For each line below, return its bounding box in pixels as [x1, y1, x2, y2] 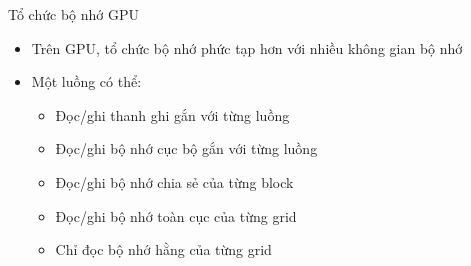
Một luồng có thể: [31, 71, 142, 92]
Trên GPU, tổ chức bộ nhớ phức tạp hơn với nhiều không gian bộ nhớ [31, 37, 463, 58]
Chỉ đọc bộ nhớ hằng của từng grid [55, 239, 272, 260]
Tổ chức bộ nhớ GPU [8, 4, 139, 24]
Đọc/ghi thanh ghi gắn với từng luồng [55, 104, 290, 125]
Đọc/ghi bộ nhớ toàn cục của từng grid [55, 205, 297, 226]
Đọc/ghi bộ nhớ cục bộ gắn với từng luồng [55, 138, 318, 159]
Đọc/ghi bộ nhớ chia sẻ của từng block [55, 171, 294, 192]
